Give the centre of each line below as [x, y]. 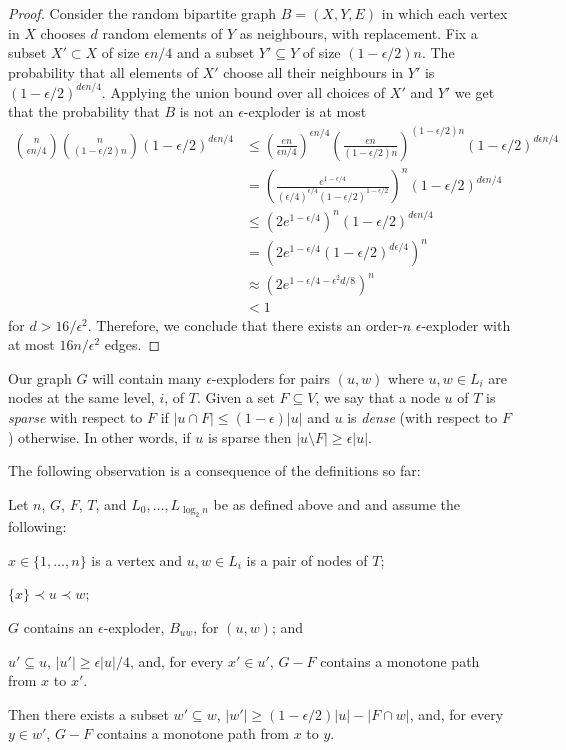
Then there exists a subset [88, 713]
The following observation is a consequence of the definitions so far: [214, 470]
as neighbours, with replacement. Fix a [358, 32]
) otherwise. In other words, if [99, 436]
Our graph [40, 377]
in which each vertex [444, 13]
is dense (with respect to [422, 417]
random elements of [162, 32]
